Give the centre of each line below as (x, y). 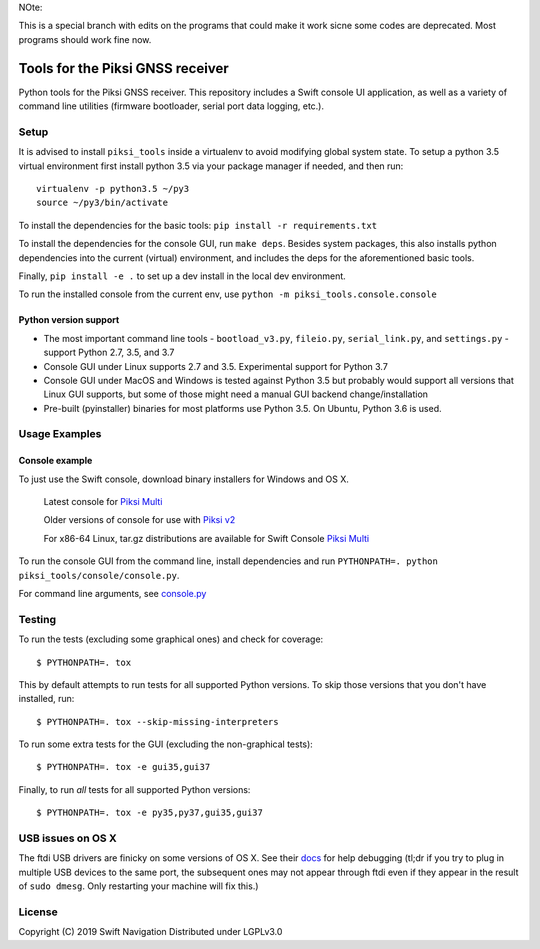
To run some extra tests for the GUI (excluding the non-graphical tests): (166, 744)
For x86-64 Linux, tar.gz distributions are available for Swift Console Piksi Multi (206, 538)
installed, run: (46, 699)
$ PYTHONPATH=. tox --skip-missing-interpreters (157, 721)
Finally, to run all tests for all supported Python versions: (134, 789)
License (38, 912)
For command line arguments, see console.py (112, 593)
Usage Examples (60, 434)
